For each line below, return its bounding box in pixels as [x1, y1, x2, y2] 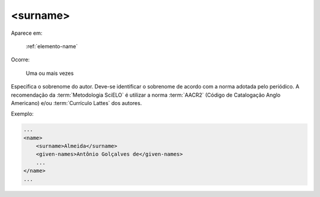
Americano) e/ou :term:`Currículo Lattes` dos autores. [11, 99, 142, 106]
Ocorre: [11, 56, 30, 63]
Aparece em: [11, 29, 43, 37]
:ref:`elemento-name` [25, 42, 78, 50]
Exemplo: [11, 110, 34, 117]
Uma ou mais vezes [25, 70, 74, 77]
